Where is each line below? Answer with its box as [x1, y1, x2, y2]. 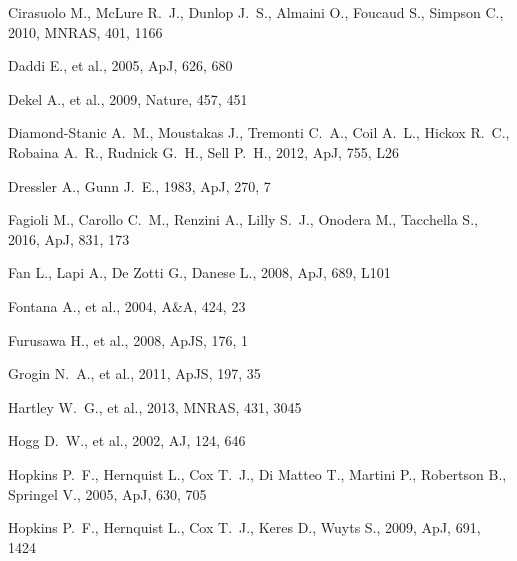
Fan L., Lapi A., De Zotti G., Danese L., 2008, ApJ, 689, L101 [8, 262, 391, 283]
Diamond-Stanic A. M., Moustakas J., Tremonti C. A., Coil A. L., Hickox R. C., [8, 122, 510, 143]
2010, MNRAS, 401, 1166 [8, 21, 163, 42]
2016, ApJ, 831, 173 [8, 228, 130, 249]
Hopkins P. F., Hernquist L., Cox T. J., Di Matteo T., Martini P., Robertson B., [8, 463, 507, 484]
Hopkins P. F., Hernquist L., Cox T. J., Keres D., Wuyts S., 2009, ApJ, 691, [8, 517, 481, 538]
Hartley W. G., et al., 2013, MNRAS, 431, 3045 [8, 396, 302, 417]
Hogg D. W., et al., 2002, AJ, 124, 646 [8, 430, 246, 451]
